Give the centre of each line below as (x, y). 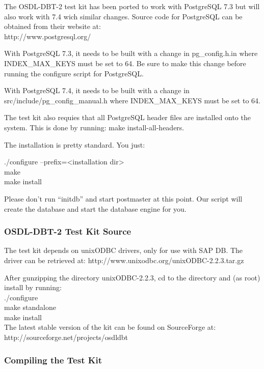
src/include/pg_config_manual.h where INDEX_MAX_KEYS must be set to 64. (132, 100)
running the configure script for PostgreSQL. (74, 73)
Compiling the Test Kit (53, 360)
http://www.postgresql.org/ (48, 36)
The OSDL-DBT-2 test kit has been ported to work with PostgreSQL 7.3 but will (132, 6)
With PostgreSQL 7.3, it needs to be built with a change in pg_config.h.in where (131, 53)
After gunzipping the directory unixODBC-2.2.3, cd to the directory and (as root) (132, 277)
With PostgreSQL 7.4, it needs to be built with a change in (97, 90)
